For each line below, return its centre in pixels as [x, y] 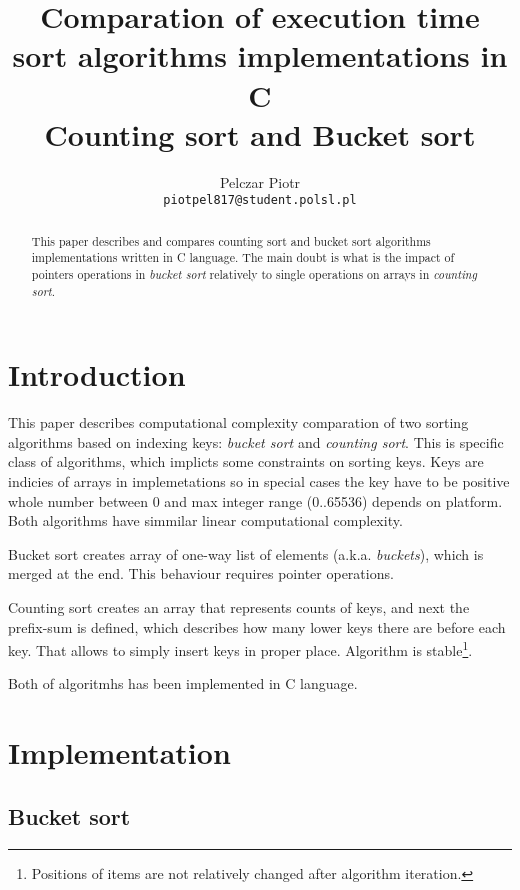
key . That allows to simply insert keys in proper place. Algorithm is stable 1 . [240, 648]
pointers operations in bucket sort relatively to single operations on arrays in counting [254, 274]
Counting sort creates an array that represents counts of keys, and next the [239, 607]
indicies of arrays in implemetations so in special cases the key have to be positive [259, 481]
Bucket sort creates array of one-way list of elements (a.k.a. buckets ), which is [246, 553]
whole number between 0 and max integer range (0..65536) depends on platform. [255, 500]
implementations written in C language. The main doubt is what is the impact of [243, 257]
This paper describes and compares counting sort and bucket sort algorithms [231, 240]
